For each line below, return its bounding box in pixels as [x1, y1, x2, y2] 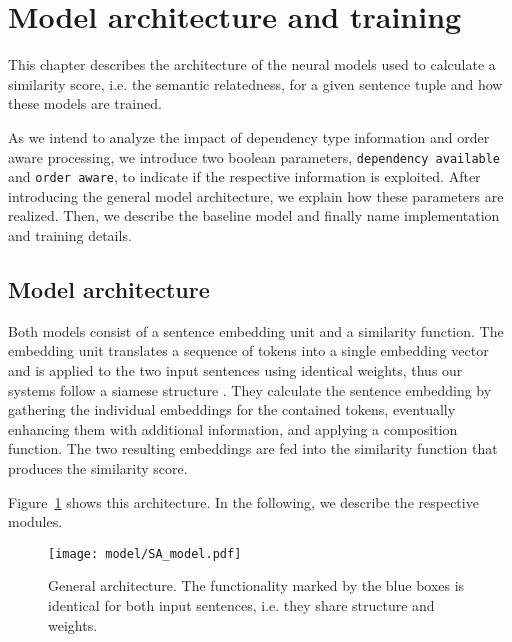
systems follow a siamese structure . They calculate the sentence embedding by [8, 379, 492, 400]
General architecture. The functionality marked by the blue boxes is [48, 575, 465, 596]
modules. [8, 511, 63, 532]
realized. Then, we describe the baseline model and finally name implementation [8, 205, 500, 226]
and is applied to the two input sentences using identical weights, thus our [8, 359, 463, 380]
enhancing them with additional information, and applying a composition [8, 418, 458, 439]
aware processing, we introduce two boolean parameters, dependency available [8, 146, 501, 167]
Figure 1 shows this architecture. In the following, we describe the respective [8, 491, 479, 512]
